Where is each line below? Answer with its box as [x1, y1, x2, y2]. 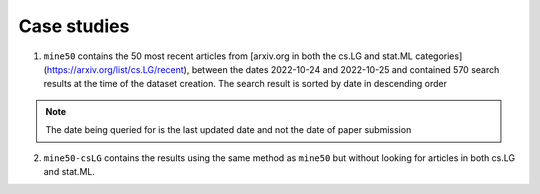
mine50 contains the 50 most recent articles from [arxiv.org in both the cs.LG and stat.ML [43, 50, 414, 62]
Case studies [18, 15, 130, 37]
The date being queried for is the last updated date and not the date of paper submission [45, 124, 412, 136]
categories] [415, 50, 463, 62]
